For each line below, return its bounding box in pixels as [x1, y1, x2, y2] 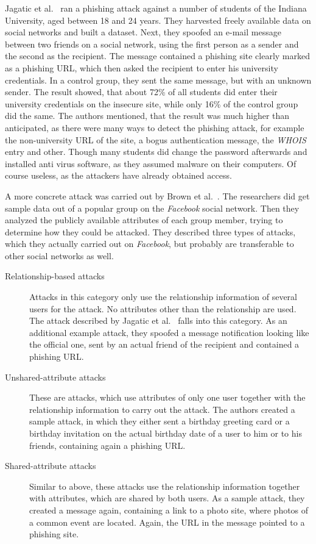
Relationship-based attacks [5, 270, 105, 282]
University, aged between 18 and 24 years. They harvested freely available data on [5, 13, 311, 26]
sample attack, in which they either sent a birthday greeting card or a [29, 415, 290, 428]
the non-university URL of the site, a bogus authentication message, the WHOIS [5, 133, 306, 146]
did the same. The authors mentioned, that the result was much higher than [5, 109, 290, 122]
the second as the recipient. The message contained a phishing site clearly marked [5, 49, 311, 62]
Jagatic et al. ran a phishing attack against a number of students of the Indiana [5, 2, 307, 14]
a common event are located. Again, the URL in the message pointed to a [29, 515, 305, 528]
